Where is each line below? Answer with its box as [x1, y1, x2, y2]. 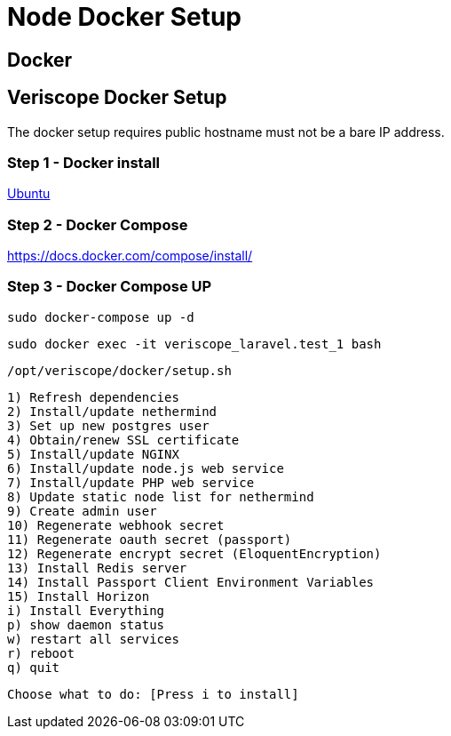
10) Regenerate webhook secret [7, 517, 225, 532]
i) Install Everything [7, 603, 165, 618]
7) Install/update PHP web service [7, 475, 255, 490]
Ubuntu [7, 186, 51, 202]
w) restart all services [7, 631, 179, 646]
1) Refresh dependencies [7, 389, 179, 404]
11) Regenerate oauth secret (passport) [7, 532, 292, 547]
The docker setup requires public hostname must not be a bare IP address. [7, 124, 445, 140]
